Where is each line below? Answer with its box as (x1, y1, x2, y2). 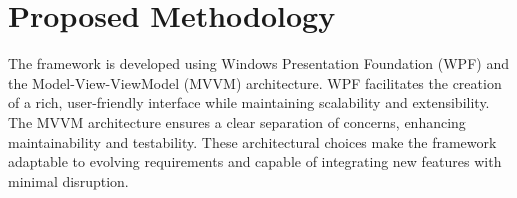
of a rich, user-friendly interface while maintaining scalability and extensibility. (8, 92, 490, 113)
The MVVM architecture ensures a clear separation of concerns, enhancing (8, 111, 466, 132)
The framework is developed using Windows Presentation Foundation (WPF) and (8, 53, 509, 74)
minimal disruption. (8, 170, 129, 191)
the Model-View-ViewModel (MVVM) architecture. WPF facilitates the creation (8, 72, 502, 93)
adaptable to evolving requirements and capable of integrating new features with (8, 151, 502, 172)
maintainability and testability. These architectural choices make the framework (8, 131, 497, 152)
